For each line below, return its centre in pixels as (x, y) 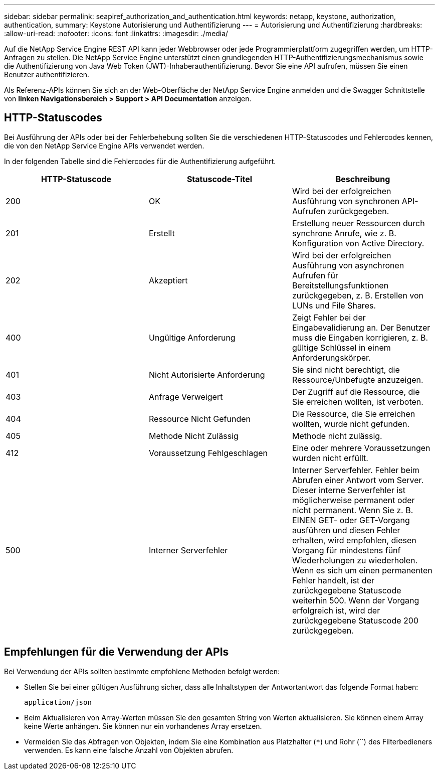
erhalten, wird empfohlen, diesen (354, 540)
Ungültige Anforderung (192, 337)
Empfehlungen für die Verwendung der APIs (117, 652)
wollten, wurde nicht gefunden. (351, 424)
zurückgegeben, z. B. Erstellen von (358, 295)
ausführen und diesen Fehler (346, 530)
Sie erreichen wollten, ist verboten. (358, 402)
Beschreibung (363, 179)
